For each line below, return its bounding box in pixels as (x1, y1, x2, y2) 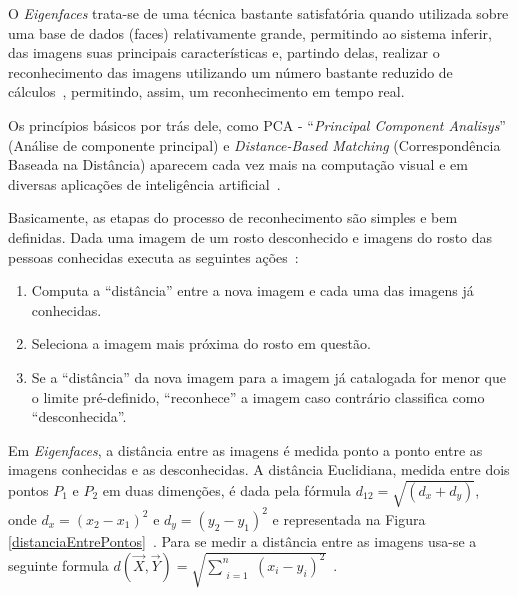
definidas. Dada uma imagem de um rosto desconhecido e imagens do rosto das (8, 226, 493, 247)
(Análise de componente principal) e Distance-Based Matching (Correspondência (8, 134, 501, 155)
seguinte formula (8, 554, 109, 575)
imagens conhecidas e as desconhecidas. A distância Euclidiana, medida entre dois (8, 459, 510, 480)
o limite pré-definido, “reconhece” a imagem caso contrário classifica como (31, 386, 485, 407)
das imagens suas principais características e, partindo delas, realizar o (8, 42, 440, 63)
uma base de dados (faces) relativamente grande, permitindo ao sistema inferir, (8, 22, 492, 43)
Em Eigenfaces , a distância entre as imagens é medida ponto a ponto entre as (8, 439, 483, 460)
